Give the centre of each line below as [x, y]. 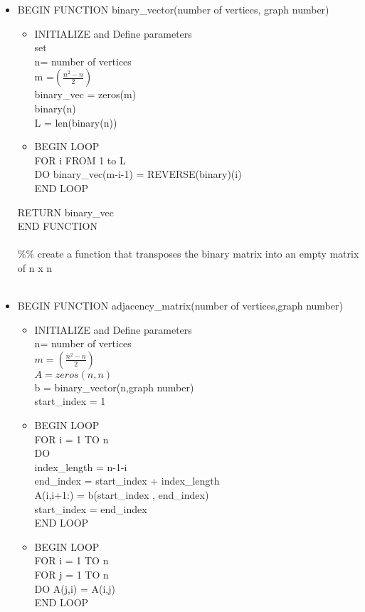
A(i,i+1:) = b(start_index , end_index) [122, 495]
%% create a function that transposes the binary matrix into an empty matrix [188, 254]
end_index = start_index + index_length [127, 481]
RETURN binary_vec [65, 212]
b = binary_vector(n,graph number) [114, 387]
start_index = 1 [70, 401]
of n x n [35, 267]
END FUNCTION [57, 226]
